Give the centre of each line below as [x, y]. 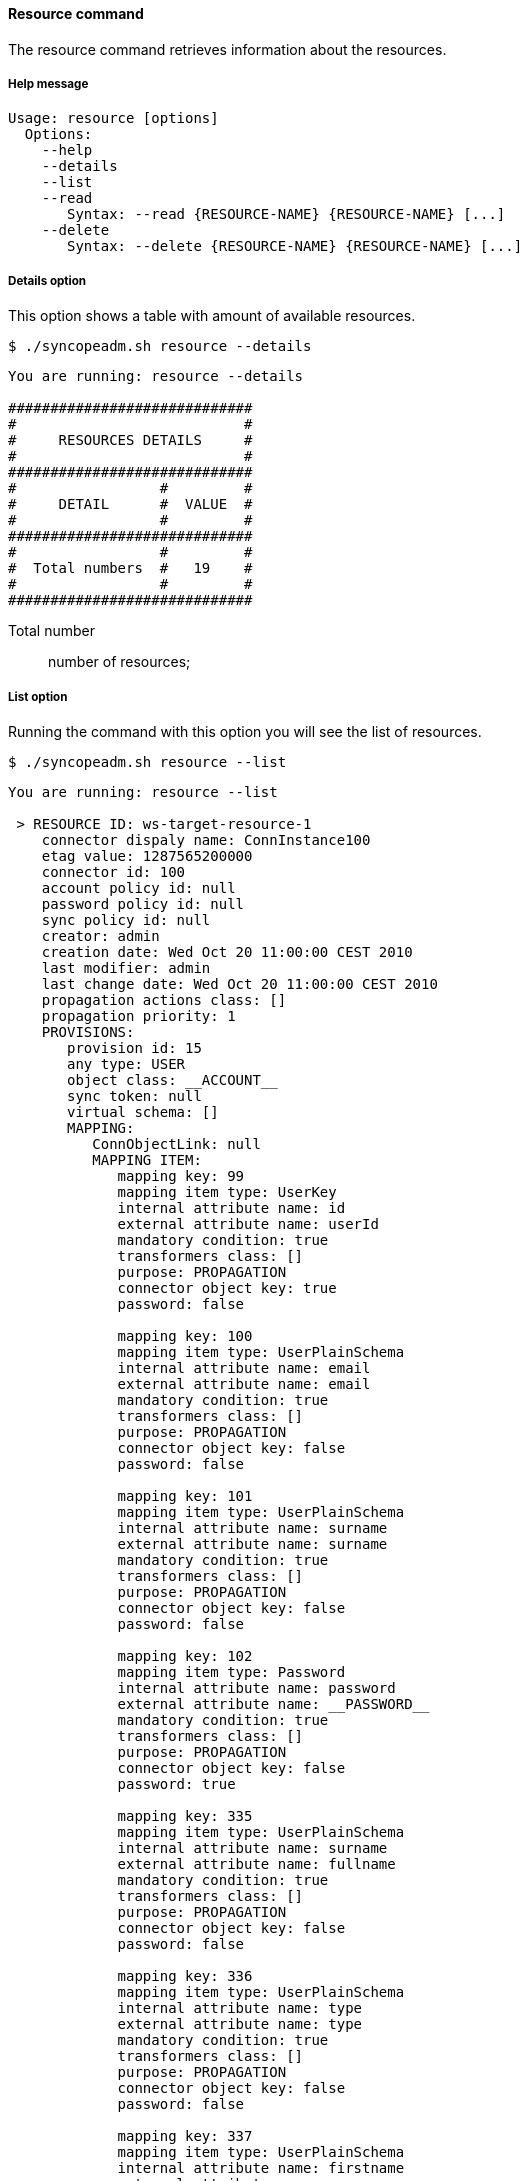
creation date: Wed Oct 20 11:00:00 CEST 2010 [227, 951]
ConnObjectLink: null [176, 1143]
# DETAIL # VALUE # [130, 504]
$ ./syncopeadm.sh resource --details [160, 346]
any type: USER [126, 1063]
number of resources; [119, 662]
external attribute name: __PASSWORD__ [273, 1703]
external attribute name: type [240, 2023]
